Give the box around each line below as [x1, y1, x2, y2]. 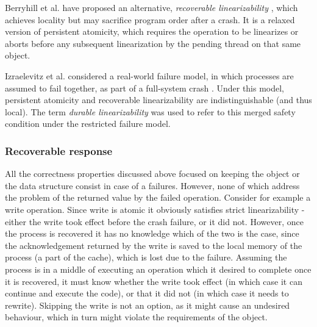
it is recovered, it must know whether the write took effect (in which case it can [5, 275, 302, 287]
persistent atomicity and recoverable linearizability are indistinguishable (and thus [5, 93, 312, 106]
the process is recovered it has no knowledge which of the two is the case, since [5, 227, 299, 240]
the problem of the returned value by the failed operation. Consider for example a [5, 191, 311, 204]
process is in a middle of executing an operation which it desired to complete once [5, 262, 312, 275]
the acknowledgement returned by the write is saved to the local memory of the [5, 239, 302, 251]
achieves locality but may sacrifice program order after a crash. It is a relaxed [5, 13, 295, 26]
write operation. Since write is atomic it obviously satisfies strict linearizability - [5, 203, 305, 215]
